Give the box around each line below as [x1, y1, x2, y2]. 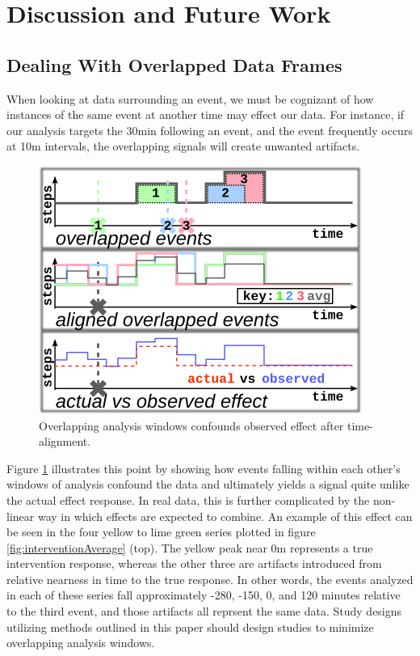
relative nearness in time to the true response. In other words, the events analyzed [6, 570, 414, 587]
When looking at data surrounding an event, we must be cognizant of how [6, 90, 374, 107]
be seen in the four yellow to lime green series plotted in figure [6, 523, 316, 540]
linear [6, 507, 35, 524]
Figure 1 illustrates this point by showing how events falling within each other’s [6, 459, 401, 476]
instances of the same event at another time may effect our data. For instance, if [6, 106, 405, 123]
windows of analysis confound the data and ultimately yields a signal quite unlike [6, 476, 409, 493]
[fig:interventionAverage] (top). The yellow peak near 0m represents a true [6, 539, 373, 556]
